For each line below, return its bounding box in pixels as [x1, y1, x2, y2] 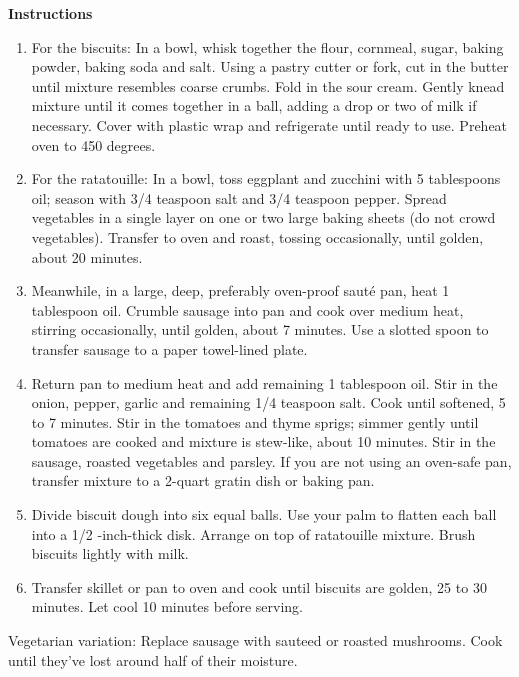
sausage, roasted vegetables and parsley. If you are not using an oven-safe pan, [31, 450, 512, 471]
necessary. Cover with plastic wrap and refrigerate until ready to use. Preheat [31, 114, 508, 135]
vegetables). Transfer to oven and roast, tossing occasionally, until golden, [31, 226, 484, 247]
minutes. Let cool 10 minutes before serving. [31, 596, 303, 617]
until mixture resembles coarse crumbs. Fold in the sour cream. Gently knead [31, 75, 505, 96]
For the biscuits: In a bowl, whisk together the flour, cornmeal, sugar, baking [31, 36, 504, 57]
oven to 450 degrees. [31, 134, 156, 155]
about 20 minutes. [31, 246, 143, 267]
